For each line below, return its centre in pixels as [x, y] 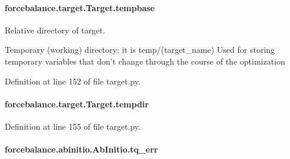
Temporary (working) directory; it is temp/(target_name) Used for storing [140, 50]
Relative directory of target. [55, 30]
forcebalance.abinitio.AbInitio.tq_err [81, 149]
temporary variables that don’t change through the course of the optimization [145, 61]
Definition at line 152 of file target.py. [73, 81]
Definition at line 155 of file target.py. [73, 126]
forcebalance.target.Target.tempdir [77, 104]
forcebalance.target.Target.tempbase [80, 7]
